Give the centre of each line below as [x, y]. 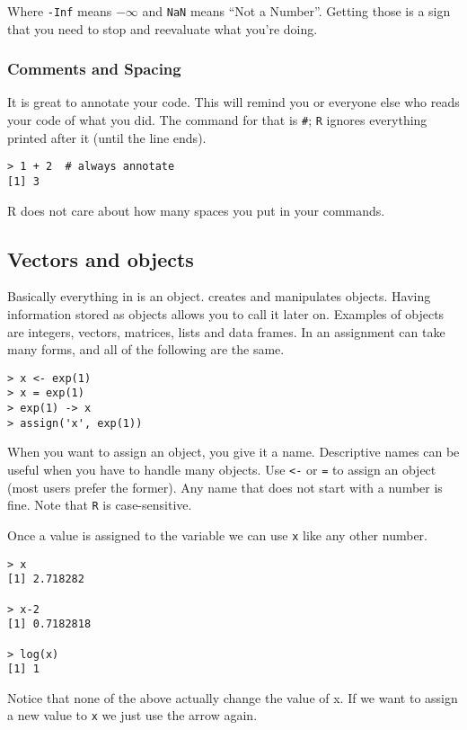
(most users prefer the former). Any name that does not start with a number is [225, 487]
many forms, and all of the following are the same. [146, 349]
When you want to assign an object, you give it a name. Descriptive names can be [233, 452]
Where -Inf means [60, 11]
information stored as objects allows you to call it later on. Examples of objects [226, 314]
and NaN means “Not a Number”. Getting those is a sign [296, 11]
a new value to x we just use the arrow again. [132, 715]
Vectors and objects [101, 258]
